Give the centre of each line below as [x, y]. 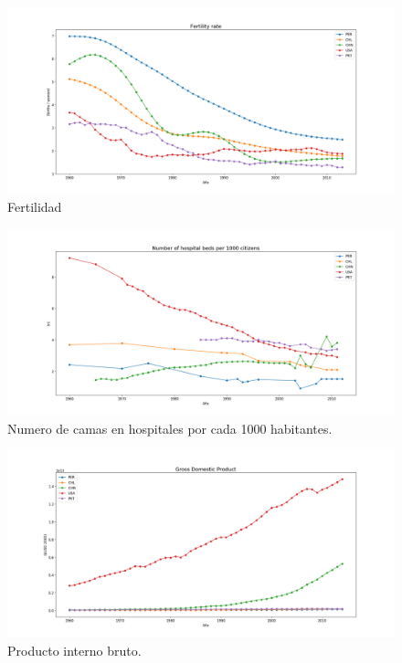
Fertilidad [35, 207]
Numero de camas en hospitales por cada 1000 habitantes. [170, 428]
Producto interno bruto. [74, 650]
